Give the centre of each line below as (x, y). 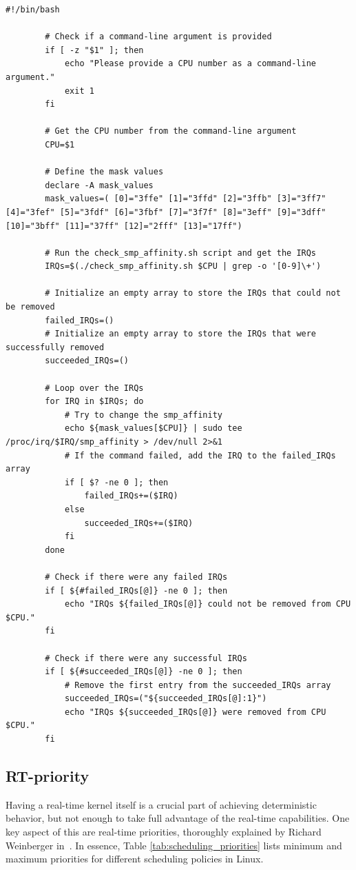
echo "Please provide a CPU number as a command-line (190, 64)
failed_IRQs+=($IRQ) (131, 496)
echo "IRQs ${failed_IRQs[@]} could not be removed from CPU (208, 604)
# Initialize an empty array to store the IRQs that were (181, 334)
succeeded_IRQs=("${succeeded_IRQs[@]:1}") (166, 699)
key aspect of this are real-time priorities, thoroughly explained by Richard (164, 832)
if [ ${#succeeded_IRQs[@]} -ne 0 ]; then (144, 672)
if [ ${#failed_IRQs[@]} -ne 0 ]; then (136, 590)
